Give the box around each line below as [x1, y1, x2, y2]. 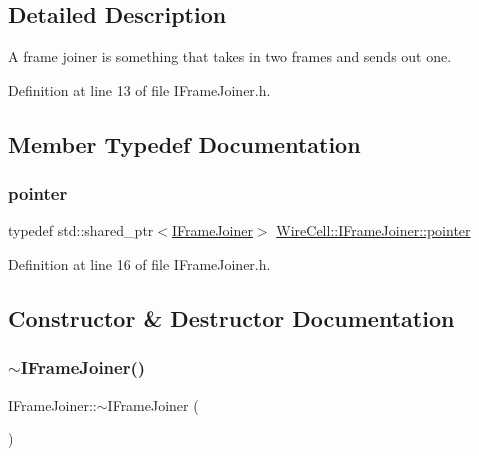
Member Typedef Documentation [8, 128, 361, 159]
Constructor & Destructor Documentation [8, 302, 455, 333]
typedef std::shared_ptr [8, 220, 154, 241]
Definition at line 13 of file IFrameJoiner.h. [8, 79, 271, 100]
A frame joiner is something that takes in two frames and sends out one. [8, 46, 452, 67]
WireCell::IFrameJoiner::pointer [276, 220, 471, 241]
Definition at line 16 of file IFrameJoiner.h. [8, 253, 271, 274]
